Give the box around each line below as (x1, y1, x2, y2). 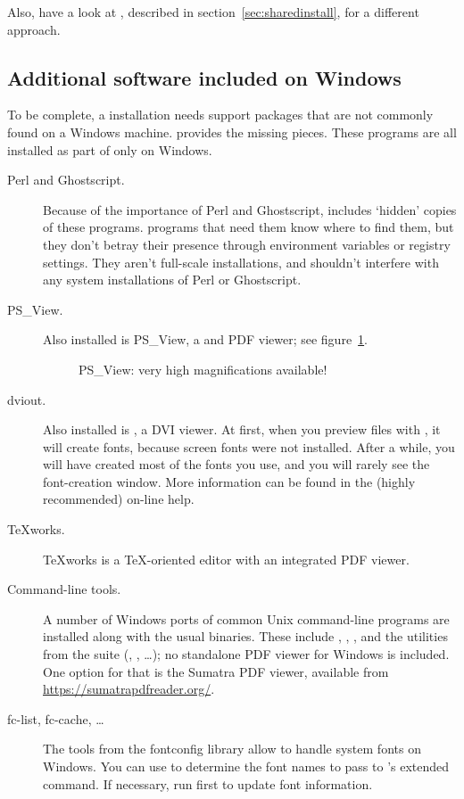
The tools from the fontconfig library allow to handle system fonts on (43, 739, 421, 758)
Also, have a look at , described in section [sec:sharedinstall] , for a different (7, 3, 419, 21)
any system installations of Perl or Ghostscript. (43, 270, 302, 289)
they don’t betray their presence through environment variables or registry (43, 235, 451, 253)
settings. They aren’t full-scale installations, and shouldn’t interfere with (43, 252, 439, 271)
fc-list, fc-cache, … (7, 709, 104, 728)
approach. (7, 20, 61, 38)
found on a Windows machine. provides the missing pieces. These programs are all (7, 122, 457, 141)
